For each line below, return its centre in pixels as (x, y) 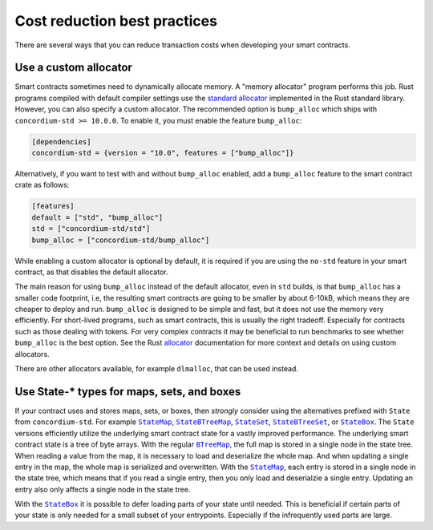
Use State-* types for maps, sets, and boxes (128, 392)
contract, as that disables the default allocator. (91, 272)
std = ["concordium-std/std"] (91, 229)
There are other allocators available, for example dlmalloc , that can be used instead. (156, 369)
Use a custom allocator (73, 68)
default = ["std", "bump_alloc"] (97, 217)
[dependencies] (61, 142)
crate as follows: (42, 185)
